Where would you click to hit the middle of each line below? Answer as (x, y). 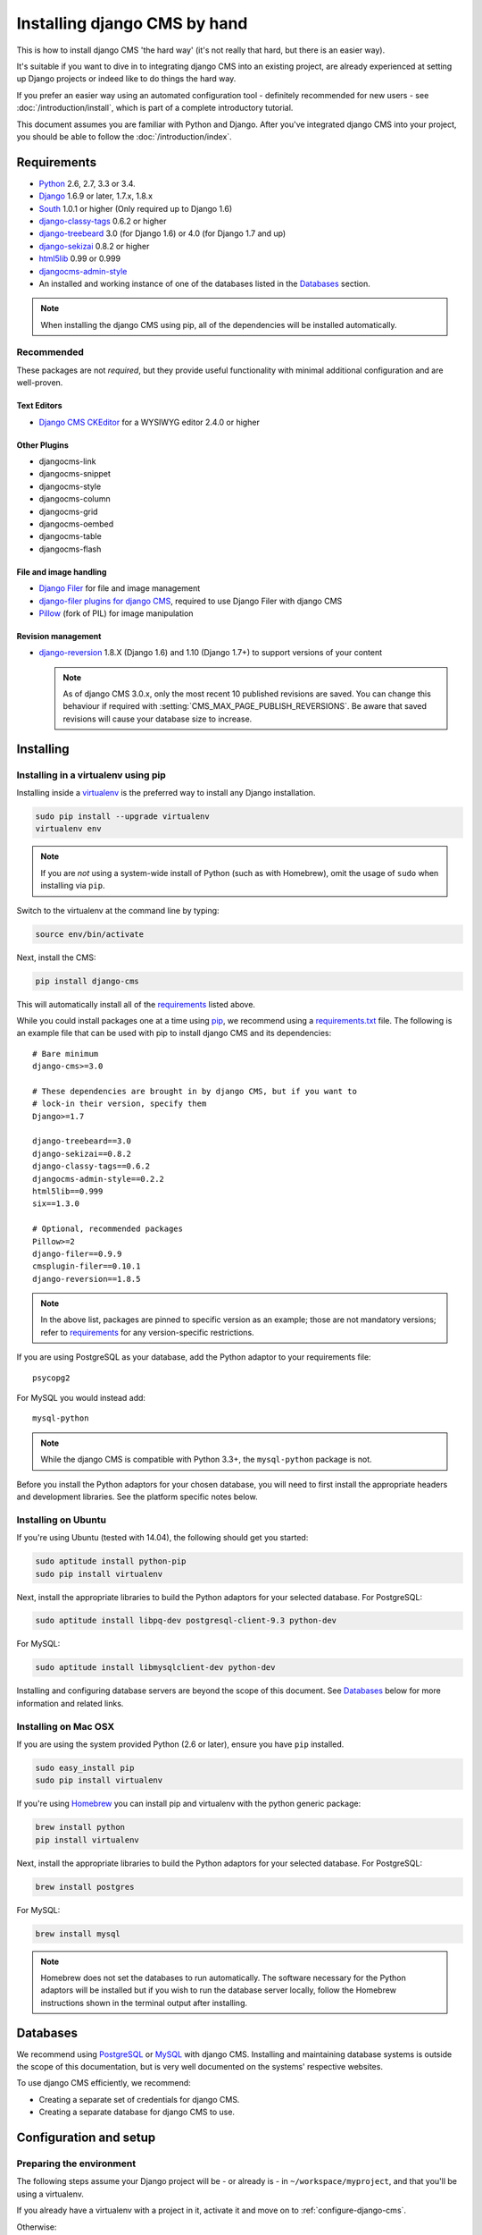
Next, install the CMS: (56, 957)
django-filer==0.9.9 (77, 1253)
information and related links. (70, 1703)
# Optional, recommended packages (108, 1229)
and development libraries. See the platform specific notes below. (137, 1497)
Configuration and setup (86, 2138)
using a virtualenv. (50, 2194)
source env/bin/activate (90, 934)
